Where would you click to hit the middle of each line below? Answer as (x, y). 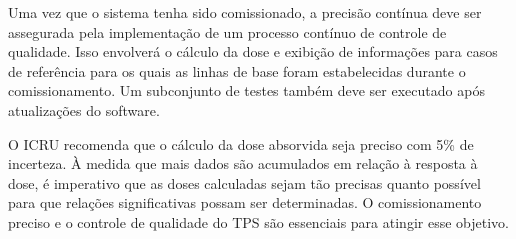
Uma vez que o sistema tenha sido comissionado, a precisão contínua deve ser (245, 12)
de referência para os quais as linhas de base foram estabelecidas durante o (237, 70)
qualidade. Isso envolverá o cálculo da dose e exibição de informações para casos (253, 51)
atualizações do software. (84, 109)
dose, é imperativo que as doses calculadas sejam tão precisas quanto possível (244, 182)
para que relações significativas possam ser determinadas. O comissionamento (245, 202)
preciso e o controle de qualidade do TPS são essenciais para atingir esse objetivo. (258, 221)
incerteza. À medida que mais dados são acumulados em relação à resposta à (243, 163)
